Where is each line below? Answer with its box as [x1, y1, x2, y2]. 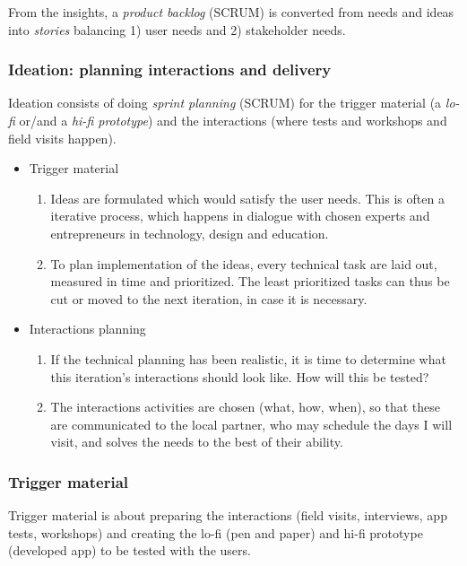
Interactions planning [29, 319, 146, 338]
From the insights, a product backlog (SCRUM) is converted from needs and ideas [8, 3, 454, 21]
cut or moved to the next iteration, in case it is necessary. [50, 289, 368, 308]
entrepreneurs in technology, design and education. [50, 223, 329, 242]
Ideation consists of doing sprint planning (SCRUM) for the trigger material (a [8, 93, 442, 112]
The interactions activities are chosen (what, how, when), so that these [50, 397, 441, 416]
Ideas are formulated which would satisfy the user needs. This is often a [50, 188, 445, 207]
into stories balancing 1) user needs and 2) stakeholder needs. [8, 20, 346, 39]
